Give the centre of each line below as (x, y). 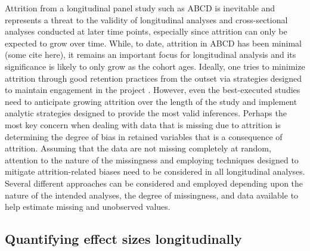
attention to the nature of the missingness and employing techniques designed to (152, 159)
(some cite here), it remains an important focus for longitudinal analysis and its (151, 55)
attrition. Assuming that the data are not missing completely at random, (138, 148)
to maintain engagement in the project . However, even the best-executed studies (153, 90)
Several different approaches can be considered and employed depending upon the (154, 183)
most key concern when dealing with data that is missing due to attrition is (143, 124)
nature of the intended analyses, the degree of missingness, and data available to (152, 195)
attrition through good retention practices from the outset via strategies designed (154, 78)
